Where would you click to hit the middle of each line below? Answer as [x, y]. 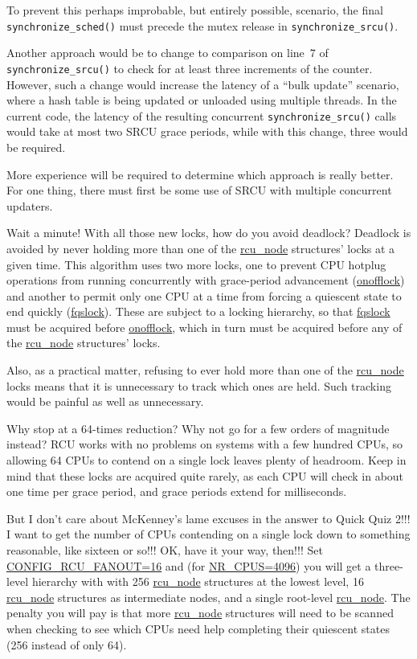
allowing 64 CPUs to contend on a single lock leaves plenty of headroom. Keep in [206, 460]
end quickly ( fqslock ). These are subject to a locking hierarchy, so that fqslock [198, 311]
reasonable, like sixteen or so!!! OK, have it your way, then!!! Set [165, 550]
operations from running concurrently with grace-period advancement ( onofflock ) [206, 280]
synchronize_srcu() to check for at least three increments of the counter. [190, 68]
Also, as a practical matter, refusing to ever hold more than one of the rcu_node [205, 370]
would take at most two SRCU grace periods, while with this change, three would [207, 131]
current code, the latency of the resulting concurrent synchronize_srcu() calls [202, 115]
